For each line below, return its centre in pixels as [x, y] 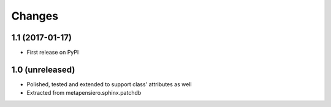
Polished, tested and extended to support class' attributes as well [109, 84]
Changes [35, 16]
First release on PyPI [53, 53]
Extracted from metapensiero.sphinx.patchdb [84, 93]
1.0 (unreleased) [43, 69]
